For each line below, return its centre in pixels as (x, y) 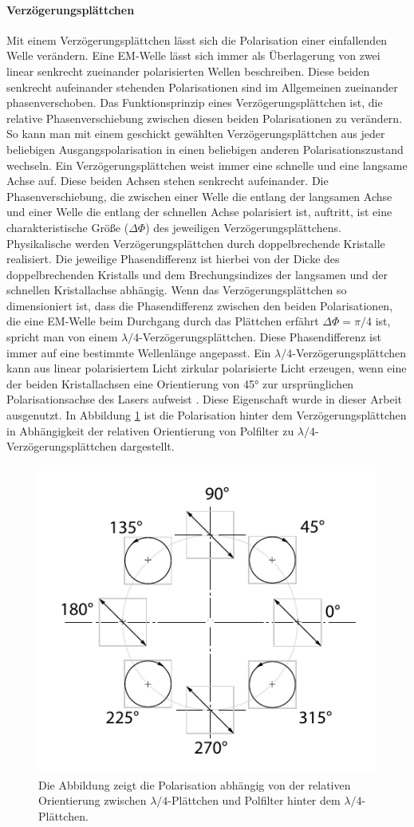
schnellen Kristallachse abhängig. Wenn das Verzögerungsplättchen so (177, 290)
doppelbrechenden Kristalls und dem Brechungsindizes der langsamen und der (197, 274)
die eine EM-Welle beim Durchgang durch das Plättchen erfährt (163, 321)
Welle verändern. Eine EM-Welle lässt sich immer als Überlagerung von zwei (193, 55)
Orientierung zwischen (93, 800)
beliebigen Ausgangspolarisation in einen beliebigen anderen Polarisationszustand (205, 149)
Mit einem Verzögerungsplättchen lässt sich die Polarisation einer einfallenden (197, 39)
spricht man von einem (62, 337)
